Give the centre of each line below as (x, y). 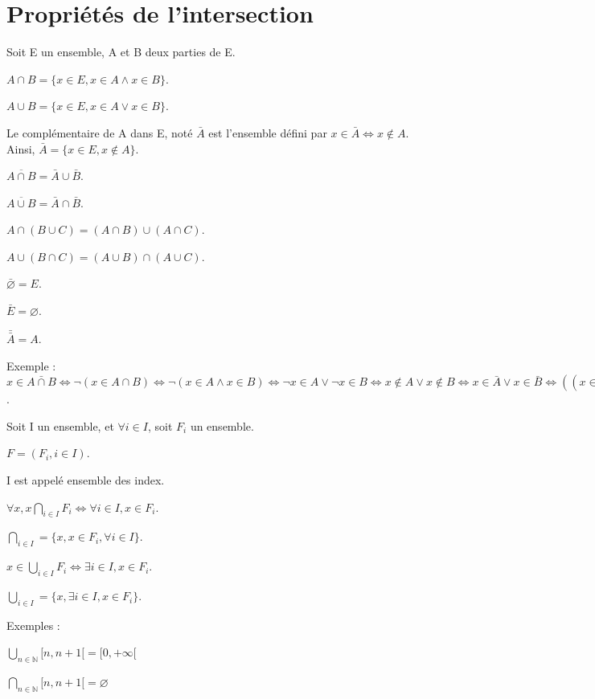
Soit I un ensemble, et (60, 425)
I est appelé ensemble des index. (86, 480)
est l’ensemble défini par (268, 132)
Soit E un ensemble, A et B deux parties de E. (121, 52)
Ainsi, (21, 148)
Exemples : (33, 625)
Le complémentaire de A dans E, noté (100, 132)
